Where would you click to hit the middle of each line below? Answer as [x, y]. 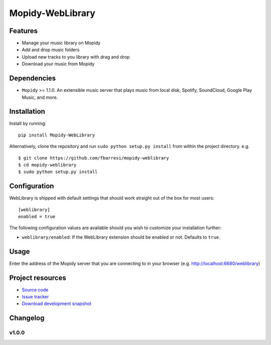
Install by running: [28, 123]
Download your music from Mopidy [58, 64]
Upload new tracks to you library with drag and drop [76, 57]
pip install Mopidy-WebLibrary [57, 135]
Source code [35, 290]
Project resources [38, 278]
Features [23, 31]
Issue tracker [35, 297]
